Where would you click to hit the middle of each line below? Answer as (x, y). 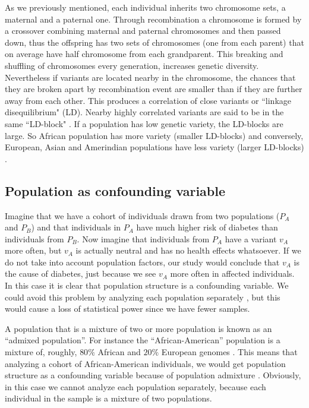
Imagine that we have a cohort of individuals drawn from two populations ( (142, 215)
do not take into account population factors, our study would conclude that (142, 262)
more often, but (33, 250)
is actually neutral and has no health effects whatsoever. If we (188, 250)
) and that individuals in (76, 227)
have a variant (251, 238)
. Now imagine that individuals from (143, 238)
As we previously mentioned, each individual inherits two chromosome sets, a (145, 7)
